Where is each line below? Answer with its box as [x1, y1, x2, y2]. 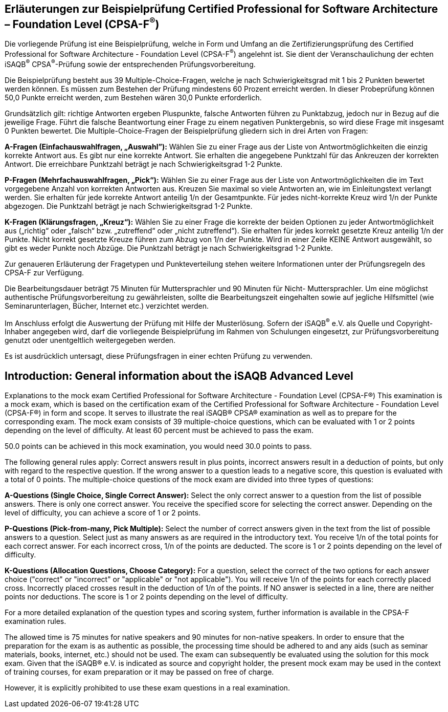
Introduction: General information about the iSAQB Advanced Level [5, 369, 353, 382]
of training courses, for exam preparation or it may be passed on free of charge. [5, 667, 274, 677]
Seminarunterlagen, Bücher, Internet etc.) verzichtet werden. [5, 301, 209, 310]
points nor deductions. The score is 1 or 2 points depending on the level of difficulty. [5, 592, 288, 601]
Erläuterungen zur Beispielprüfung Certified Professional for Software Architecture [5, 3, 438, 15]
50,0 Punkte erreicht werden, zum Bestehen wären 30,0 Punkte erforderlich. [5, 93, 262, 102]
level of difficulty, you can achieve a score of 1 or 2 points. [5, 508, 200, 517]
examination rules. [5, 617, 66, 626]
